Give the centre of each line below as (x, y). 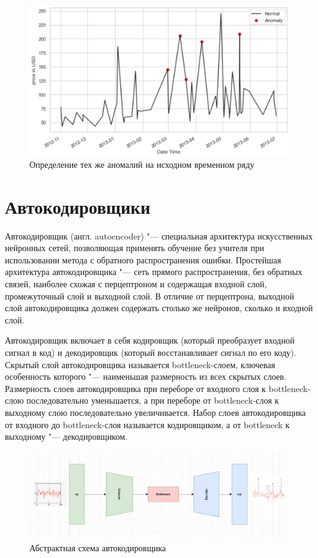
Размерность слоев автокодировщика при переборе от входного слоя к (135, 388)
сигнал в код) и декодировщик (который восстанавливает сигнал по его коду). (151, 353)
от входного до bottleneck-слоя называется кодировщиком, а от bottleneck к (147, 424)
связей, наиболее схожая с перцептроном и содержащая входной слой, (136, 284)
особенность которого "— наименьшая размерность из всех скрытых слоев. (146, 376)
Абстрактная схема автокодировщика (98, 548)
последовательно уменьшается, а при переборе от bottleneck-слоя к (153, 400)
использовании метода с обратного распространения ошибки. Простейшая (143, 259)
